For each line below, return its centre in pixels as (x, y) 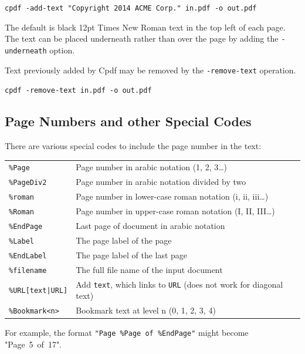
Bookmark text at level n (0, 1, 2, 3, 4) (146, 310)
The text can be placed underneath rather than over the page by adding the (142, 38)
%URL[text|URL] (38, 291)
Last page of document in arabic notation (150, 226)
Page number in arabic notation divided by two (161, 182)
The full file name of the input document (149, 269)
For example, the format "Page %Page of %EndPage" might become (127, 333)
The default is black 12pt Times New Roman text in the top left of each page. (145, 27)
